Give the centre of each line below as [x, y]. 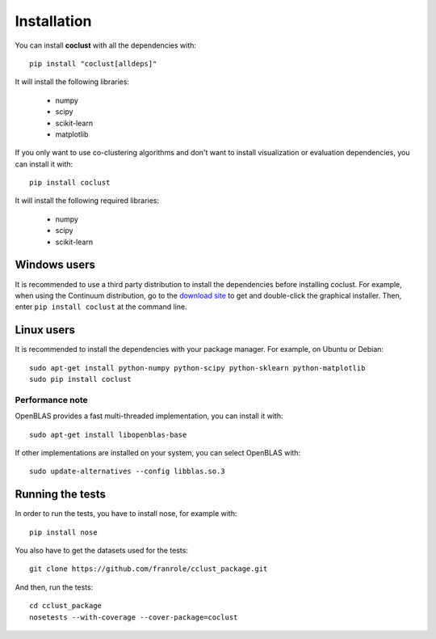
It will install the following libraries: [72, 82]
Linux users [45, 330]
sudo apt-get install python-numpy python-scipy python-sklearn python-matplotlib [197, 368]
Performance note [51, 400]
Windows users [55, 265]
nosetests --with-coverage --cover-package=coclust [134, 617]
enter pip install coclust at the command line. [101, 307]
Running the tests [61, 495]
